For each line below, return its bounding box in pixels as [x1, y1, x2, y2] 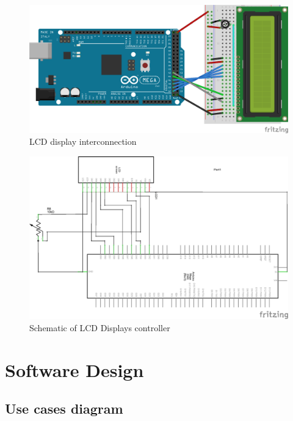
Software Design [5, 357, 144, 382]
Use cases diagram [5, 399, 123, 418]
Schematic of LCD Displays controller [29, 321, 170, 334]
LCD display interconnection [29, 135, 137, 148]
